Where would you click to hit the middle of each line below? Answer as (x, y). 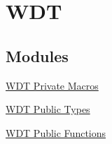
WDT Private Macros (52, 85)
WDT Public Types (48, 109)
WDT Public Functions (56, 132)
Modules (37, 55)
